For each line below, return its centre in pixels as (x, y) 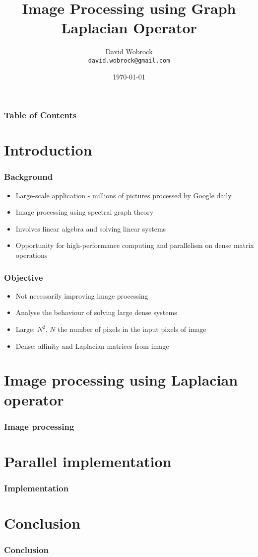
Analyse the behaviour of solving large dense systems (96, 312)
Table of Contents (40, 115)
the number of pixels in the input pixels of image (132, 329)
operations (32, 255)
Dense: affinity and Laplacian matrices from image (92, 346)
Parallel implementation (88, 461)
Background (29, 177)
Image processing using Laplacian (121, 380)
